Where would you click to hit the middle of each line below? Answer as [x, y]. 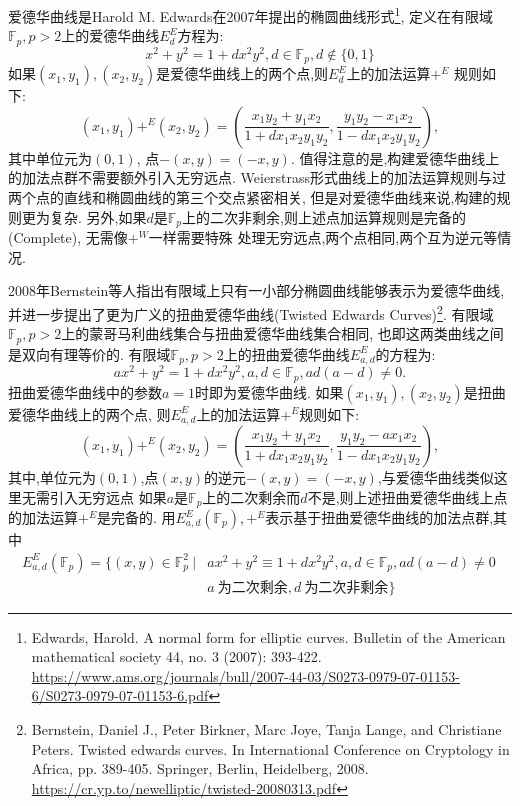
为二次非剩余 [346, 587]
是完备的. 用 [136, 517]
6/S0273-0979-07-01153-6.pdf [120, 695]
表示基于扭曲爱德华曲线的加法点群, [379, 517]
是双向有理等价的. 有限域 [89, 353]
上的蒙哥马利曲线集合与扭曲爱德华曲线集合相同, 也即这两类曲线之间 [282, 333]
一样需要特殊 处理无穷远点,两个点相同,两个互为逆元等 [323, 237]
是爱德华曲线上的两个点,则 [242, 73]
